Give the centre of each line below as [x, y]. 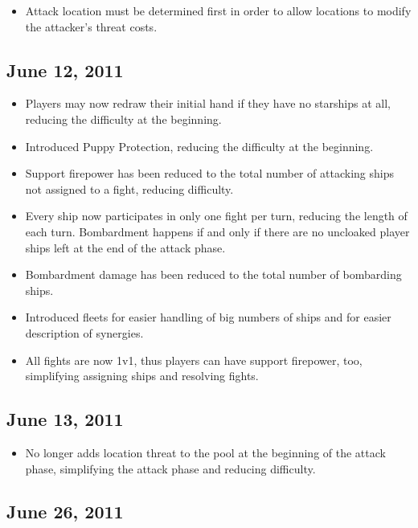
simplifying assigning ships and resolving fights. [142, 376]
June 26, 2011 [65, 512]
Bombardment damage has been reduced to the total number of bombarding [213, 274]
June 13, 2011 [65, 419]
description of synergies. [84, 332]
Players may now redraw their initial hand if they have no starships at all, [208, 103]
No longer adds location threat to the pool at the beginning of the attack [205, 452]
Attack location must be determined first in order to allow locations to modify [218, 10]
